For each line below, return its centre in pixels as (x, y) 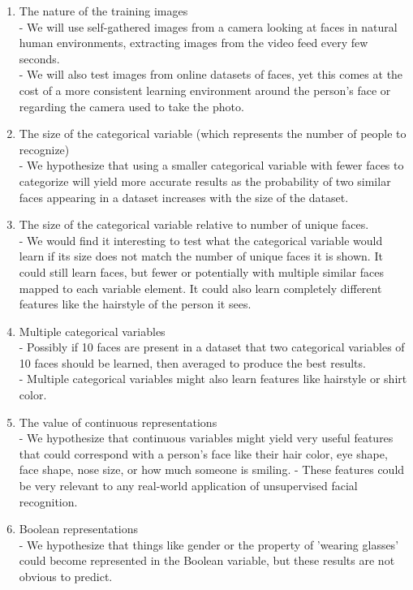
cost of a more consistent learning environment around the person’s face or (205, 90)
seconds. (39, 58)
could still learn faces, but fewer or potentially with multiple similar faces (202, 271)
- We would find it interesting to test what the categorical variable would (201, 240)
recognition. (48, 501)
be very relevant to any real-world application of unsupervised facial (188, 486)
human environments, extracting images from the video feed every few (194, 43)
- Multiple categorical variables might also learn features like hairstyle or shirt (213, 379)
